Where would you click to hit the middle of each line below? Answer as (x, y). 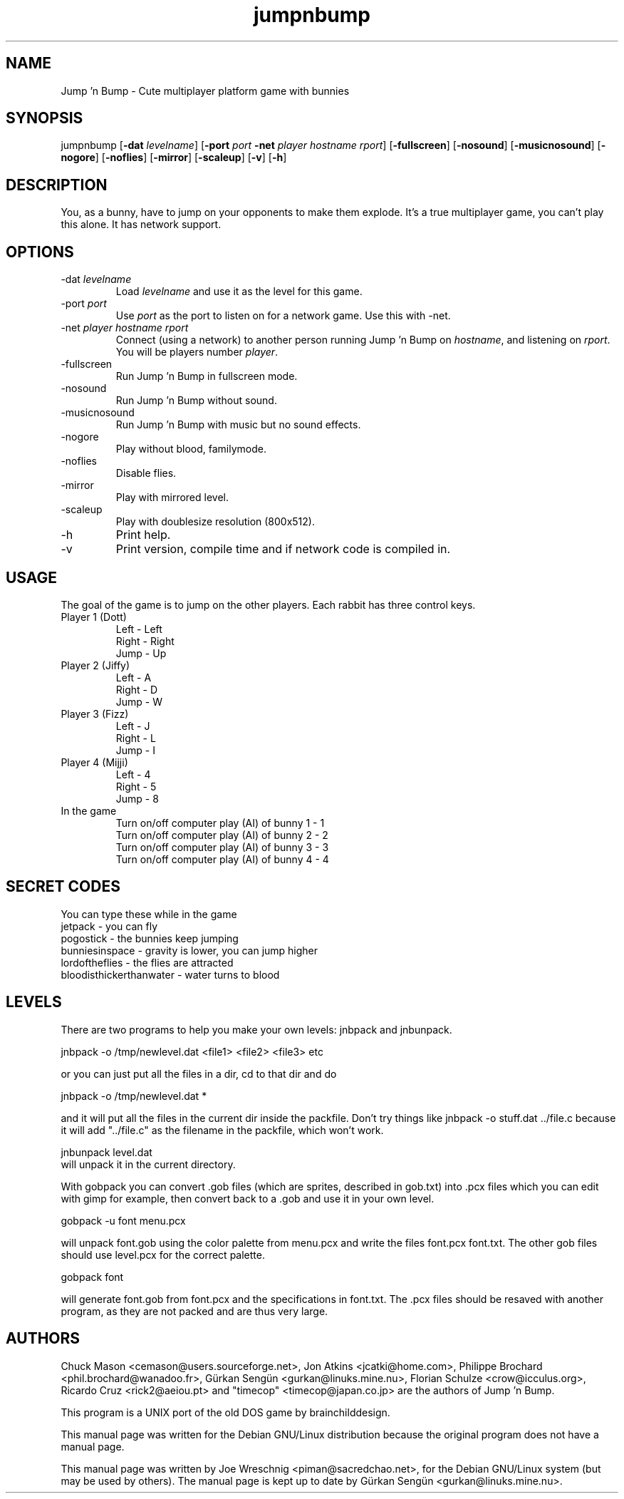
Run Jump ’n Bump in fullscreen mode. (207, 376)
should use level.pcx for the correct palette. (163, 1255)
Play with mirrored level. (172, 498)
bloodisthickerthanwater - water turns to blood (170, 974)
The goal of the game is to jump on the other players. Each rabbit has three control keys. (268, 604)
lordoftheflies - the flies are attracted (147, 962)
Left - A (134, 677)
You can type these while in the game (149, 914)
